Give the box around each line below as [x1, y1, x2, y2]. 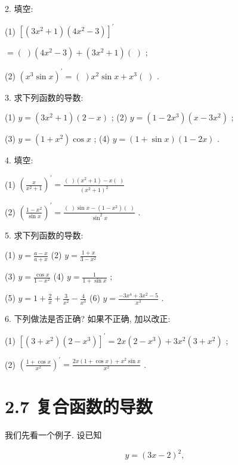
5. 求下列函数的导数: [5, 228, 84, 241]
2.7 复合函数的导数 [5, 394, 153, 418]
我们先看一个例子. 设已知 [5, 429, 102, 441]
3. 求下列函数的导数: [5, 91, 84, 103]
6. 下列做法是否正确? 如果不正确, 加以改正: [5, 312, 171, 324]
